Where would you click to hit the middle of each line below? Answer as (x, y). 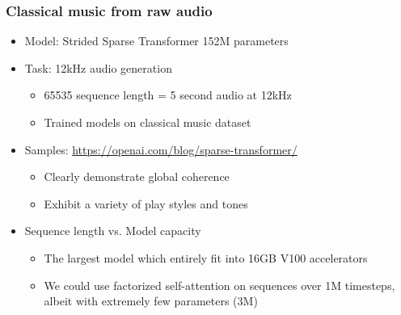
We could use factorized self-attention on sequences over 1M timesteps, (219, 285)
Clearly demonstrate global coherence (137, 176)
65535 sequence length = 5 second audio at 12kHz (168, 95)
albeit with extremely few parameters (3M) (151, 301)
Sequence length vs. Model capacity (113, 231)
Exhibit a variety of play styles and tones (146, 203)
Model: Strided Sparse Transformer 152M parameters (156, 41)
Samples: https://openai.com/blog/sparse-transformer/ (161, 149)
